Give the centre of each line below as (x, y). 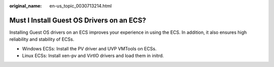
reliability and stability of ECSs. (42, 39)
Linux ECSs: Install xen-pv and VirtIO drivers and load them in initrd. (93, 56)
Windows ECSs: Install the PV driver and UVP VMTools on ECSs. (89, 48)
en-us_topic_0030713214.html (80, 6)
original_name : (26, 6)
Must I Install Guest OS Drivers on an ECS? (78, 20)
